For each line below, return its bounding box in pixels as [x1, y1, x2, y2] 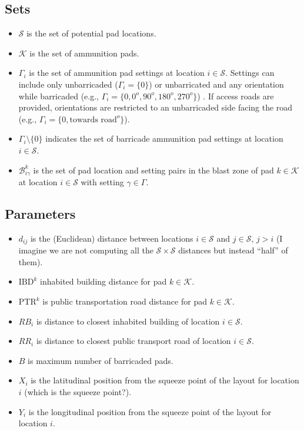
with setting [81, 176, 124, 188]
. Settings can [225, 66, 275, 79]
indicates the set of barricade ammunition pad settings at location [45, 132, 283, 145]
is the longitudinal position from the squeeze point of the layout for [28, 405, 272, 417]
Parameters [5, 204, 76, 222]
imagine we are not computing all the [18, 244, 153, 256]
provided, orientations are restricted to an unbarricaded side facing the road [18, 101, 293, 113]
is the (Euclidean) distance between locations [30, 232, 193, 244]
